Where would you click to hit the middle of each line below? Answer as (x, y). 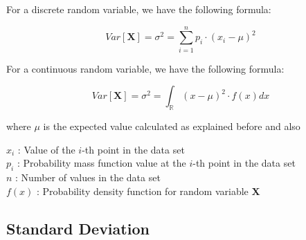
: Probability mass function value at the (101, 163)
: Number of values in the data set (88, 177)
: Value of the (46, 149)
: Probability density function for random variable (143, 191)
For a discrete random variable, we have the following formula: (139, 9)
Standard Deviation (78, 228)
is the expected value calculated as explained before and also (172, 126)
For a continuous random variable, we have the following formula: (145, 68)
